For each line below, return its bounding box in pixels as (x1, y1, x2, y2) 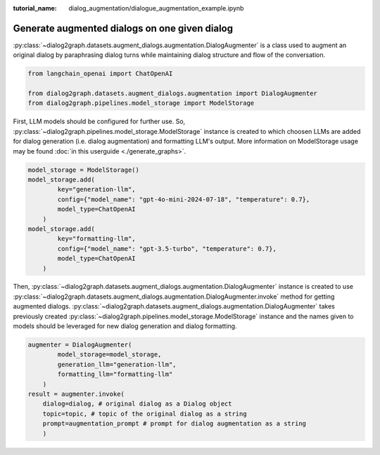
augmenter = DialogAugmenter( (27, 341, 132, 349)
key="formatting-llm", (57, 235, 137, 243)
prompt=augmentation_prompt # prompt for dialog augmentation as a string (42, 420, 306, 428)
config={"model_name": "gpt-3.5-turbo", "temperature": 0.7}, (57, 244, 277, 253)
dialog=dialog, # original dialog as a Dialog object (42, 400, 232, 408)
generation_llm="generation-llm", (57, 360, 177, 368)
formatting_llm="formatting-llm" (57, 370, 173, 378)
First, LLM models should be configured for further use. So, (13, 117, 186, 126)
